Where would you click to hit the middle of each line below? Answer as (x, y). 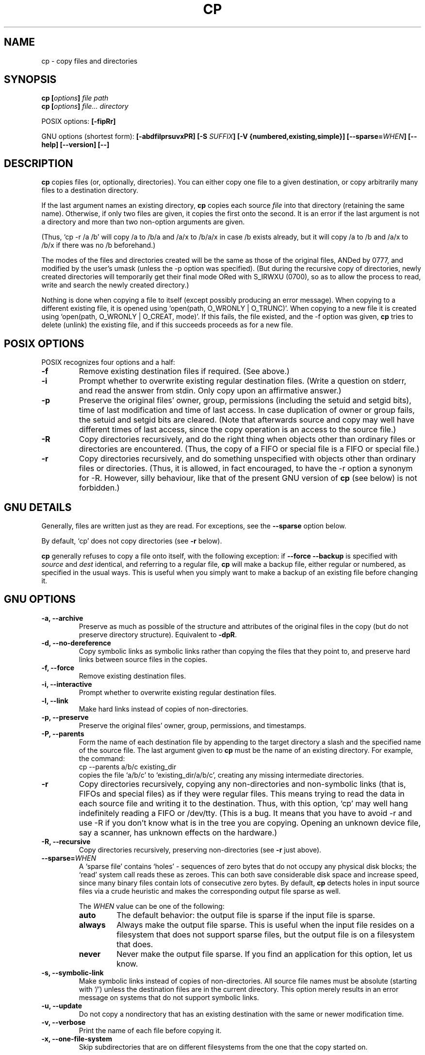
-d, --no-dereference (76, 643)
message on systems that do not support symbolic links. (169, 997)
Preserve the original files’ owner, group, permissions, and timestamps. (192, 725)
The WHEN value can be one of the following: (152, 906)
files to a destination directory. (90, 190)
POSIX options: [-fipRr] (79, 121)
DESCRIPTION (39, 163)
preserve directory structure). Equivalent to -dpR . (158, 634)
